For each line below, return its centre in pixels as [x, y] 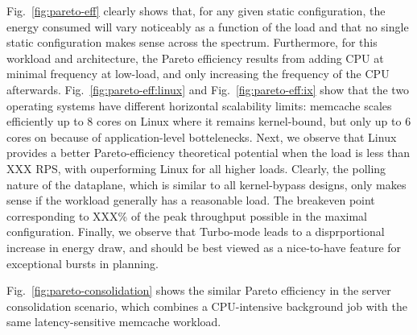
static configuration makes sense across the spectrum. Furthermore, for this [192, 42]
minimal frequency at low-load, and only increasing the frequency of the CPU [198, 74]
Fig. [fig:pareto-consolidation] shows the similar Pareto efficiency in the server [199, 290]
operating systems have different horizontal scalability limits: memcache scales [199, 105]
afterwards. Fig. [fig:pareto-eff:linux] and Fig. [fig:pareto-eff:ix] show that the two [208, 89]
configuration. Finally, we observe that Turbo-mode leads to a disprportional [196, 232]
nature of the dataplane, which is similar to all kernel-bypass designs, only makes [206, 184]
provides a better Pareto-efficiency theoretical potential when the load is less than [208, 153]
